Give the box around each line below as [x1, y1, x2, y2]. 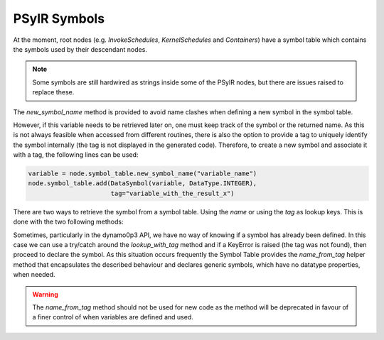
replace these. [32, 88, 75, 97]
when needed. [13, 270, 56, 279]
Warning [32, 290, 58, 298]
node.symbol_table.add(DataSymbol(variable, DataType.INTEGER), [28, 180, 257, 187]
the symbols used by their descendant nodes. [13, 45, 147, 53]
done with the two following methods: [13, 217, 124, 226]
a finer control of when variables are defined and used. [32, 313, 193, 322]
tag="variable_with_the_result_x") [110, 189, 235, 197]
